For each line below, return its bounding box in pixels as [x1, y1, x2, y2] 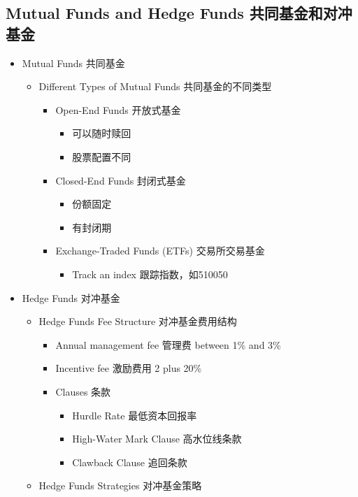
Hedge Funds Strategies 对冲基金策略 [38, 478, 202, 493]
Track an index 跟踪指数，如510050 [72, 266, 228, 281]
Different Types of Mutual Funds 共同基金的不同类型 [38, 79, 272, 94]
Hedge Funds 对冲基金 [22, 290, 120, 305]
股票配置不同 [72, 149, 131, 164]
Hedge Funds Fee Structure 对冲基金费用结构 [38, 314, 237, 329]
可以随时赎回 [72, 126, 131, 141]
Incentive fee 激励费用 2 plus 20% [55, 361, 202, 375]
